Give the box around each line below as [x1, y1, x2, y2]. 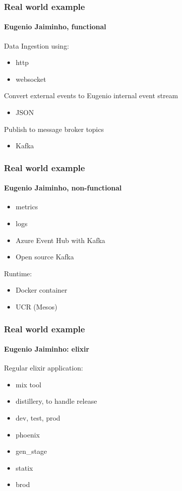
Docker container [15, 285, 67, 295]
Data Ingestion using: [4, 40, 69, 51]
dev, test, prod [15, 413, 61, 423]
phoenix [15, 429, 40, 439]
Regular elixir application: [4, 363, 83, 373]
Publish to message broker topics [4, 123, 104, 134]
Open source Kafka [15, 251, 74, 262]
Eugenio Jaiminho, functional [4, 21, 107, 32]
